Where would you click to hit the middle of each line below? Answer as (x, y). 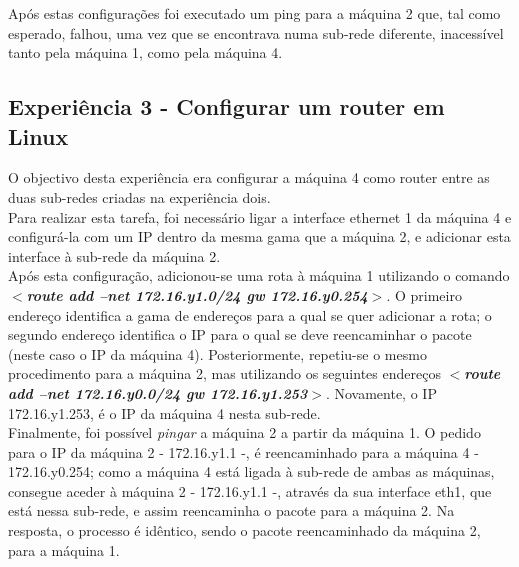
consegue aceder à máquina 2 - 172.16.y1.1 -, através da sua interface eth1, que (250, 490)
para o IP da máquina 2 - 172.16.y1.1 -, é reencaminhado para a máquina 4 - (243, 451)
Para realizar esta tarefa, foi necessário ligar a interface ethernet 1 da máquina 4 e (260, 216)
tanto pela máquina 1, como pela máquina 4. (145, 52)
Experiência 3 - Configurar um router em (226, 106)
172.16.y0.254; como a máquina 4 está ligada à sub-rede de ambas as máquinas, (251, 471)
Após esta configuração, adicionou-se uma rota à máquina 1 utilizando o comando (259, 275)
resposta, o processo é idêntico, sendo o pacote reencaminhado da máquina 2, (244, 530)
